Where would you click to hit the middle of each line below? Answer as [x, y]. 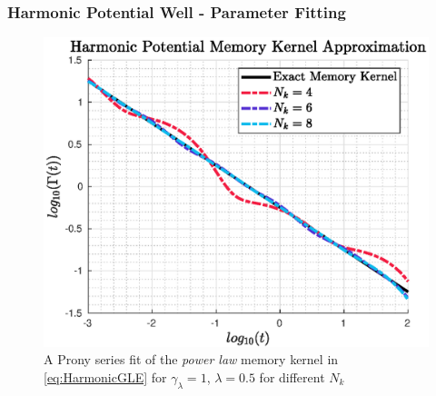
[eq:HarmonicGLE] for [105, 376]
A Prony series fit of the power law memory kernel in [191, 359]
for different [292, 376]
